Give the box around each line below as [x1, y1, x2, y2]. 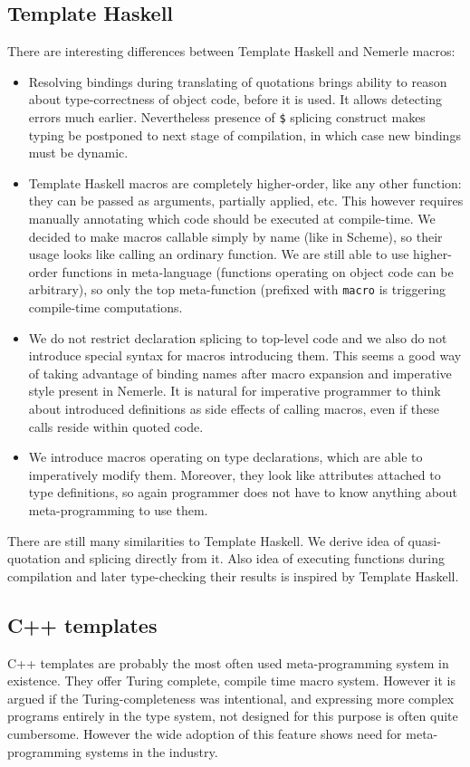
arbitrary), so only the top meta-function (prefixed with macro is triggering [28, 280, 446, 299]
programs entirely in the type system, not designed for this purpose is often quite [7, 706, 458, 725]
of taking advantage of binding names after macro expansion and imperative [28, 363, 452, 382]
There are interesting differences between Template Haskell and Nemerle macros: [7, 42, 456, 61]
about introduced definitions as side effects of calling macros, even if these [28, 399, 439, 418]
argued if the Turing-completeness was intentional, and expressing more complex [7, 688, 455, 707]
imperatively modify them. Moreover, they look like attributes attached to [28, 465, 441, 484]
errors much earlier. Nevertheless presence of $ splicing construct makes [28, 107, 426, 126]
